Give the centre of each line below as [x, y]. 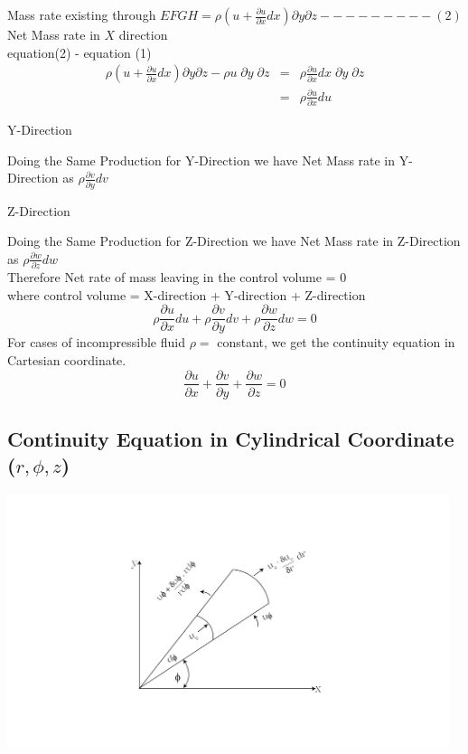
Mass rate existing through [82, 14]
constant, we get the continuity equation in [336, 342]
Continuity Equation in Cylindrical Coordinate [231, 438]
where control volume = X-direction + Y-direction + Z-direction [187, 294]
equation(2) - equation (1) [80, 52]
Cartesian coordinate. [67, 359]
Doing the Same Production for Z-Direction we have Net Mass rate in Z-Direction [234, 241]
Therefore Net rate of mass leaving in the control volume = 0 [177, 277]
